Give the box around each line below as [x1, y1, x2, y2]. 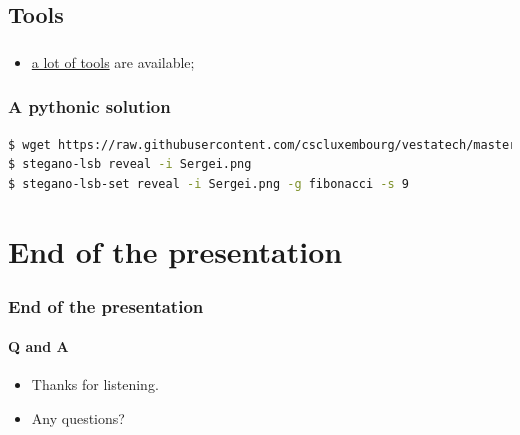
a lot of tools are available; [31, 51, 195, 72]
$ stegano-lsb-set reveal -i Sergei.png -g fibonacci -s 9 [8, 176, 409, 191]
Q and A [8, 336, 69, 357]
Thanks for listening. [31, 374, 159, 395]
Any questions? [31, 407, 125, 428]
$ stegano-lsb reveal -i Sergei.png [8, 157, 252, 172]
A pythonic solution [8, 94, 171, 119]
